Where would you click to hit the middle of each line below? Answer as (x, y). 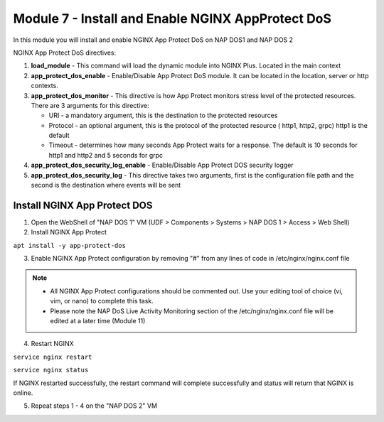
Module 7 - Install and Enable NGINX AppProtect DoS (172, 18)
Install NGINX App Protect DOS (83, 205)
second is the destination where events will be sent (106, 185)
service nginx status (51, 370)
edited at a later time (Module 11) (98, 321)
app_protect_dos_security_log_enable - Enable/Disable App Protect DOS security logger (162, 165)
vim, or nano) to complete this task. (102, 301)
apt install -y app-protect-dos (69, 245)
